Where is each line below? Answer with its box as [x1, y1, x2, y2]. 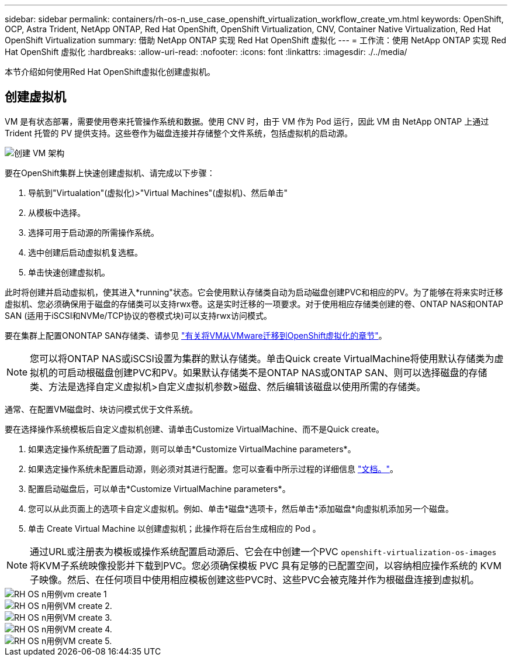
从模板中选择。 [28, 207, 85, 218]
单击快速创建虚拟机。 [28, 267, 110, 277]
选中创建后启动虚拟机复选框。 [28, 247, 143, 257]
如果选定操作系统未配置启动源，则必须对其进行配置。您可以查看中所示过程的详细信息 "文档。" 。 [28, 463, 398, 474]
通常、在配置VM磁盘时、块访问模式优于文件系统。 [5, 404, 198, 414]
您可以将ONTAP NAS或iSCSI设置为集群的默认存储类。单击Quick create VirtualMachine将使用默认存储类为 [30, 352, 494, 364]
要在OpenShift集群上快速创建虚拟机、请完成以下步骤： [5, 167, 215, 178]
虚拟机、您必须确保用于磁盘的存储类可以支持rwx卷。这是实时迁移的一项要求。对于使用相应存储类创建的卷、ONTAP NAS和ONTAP [5, 298, 504, 309]
